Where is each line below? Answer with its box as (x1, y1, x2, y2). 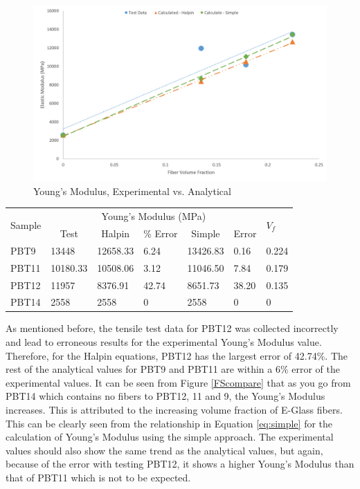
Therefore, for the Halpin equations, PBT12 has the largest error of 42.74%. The (6, 348, 348, 362)
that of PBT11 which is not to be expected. (6, 470, 191, 485)
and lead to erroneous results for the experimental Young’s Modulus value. (6, 335, 322, 349)
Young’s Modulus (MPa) (101, 209, 206, 223)
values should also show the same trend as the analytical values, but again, (6, 443, 323, 457)
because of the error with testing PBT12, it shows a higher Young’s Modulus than (6, 456, 354, 471)
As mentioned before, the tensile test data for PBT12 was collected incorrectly (6, 321, 339, 335)
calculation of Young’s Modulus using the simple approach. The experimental (6, 430, 334, 444)
